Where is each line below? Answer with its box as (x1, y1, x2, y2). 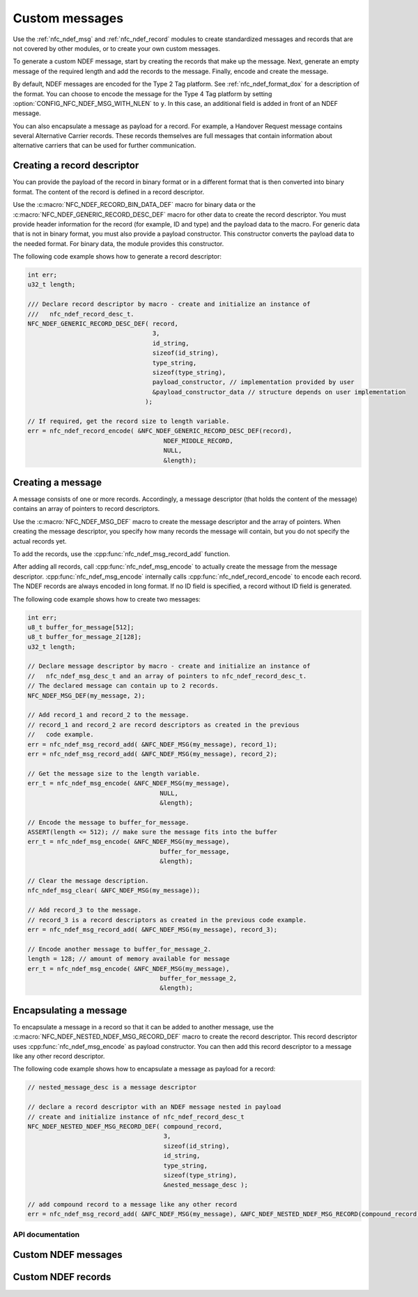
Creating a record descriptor (13, 160, 139, 171)
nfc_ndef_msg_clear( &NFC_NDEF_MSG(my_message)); (27, 887, 201, 895)
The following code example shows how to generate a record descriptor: (13, 252, 222, 261)
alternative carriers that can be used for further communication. (13, 141, 196, 150)
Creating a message (13, 476, 102, 488)
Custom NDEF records (13, 1271, 111, 1283)
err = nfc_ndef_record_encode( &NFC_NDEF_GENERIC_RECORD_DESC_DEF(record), (27, 427, 293, 435)
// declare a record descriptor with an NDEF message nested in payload (27, 1103, 281, 1111)
